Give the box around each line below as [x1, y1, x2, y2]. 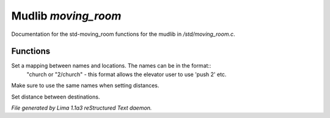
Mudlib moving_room [11, 9, 122, 23]
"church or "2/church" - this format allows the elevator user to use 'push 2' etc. [26, 71, 227, 78]
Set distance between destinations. [11, 93, 100, 100]
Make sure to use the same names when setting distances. [11, 82, 159, 89]
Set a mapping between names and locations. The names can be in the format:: [11, 62, 211, 69]
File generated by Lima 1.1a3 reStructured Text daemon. [11, 104, 152, 112]
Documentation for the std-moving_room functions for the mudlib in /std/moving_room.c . [11, 30, 235, 38]
